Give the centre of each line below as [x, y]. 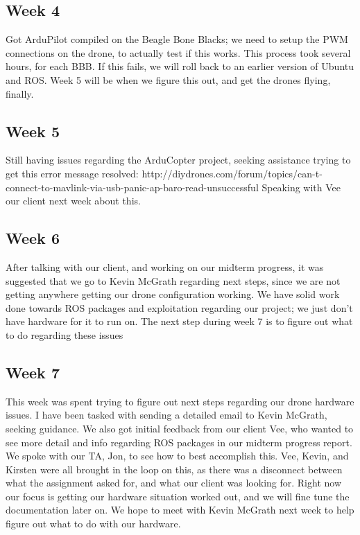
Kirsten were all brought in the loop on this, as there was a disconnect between [174, 469]
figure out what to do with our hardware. [93, 524]
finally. [20, 93]
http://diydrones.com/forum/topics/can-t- [232, 173]
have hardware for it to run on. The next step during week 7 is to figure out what [179, 321]
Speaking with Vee [301, 187]
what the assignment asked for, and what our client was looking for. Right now [174, 483]
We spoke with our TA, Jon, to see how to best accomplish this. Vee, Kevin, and [177, 456]
